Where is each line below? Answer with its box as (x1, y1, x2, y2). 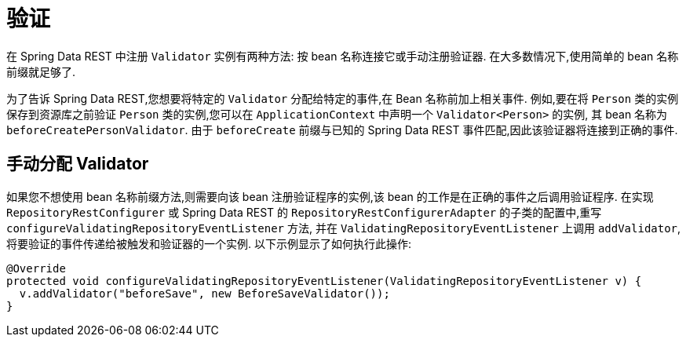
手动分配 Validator (6, 154, 149, 174)
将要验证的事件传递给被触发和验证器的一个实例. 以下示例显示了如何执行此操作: (6, 236, 412, 250)
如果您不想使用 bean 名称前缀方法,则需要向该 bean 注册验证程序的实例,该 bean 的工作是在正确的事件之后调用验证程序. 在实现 (6, 189, 654, 203)
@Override (6, 261, 66, 275)
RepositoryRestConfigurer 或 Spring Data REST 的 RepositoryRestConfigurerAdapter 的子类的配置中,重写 (6, 205, 602, 219)
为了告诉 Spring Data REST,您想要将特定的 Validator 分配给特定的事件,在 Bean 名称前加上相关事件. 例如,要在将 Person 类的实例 (6, 91, 679, 105)
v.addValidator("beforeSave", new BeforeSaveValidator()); (19, 286, 390, 300)
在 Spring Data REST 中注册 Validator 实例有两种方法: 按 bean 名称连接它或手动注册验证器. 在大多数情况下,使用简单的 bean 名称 (6, 49, 679, 63)
